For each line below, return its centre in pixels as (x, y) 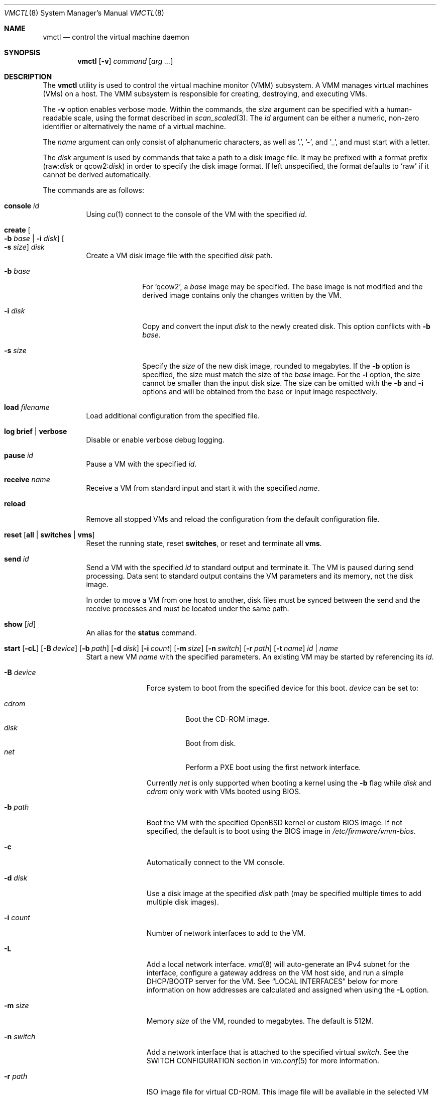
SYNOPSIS (22, 52)
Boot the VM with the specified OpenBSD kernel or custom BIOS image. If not (274, 822)
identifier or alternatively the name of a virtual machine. (134, 126)
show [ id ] (20, 624)
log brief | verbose (36, 431)
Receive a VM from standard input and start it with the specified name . (203, 488)
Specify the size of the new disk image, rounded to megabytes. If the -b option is (276, 366)
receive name (27, 479)
